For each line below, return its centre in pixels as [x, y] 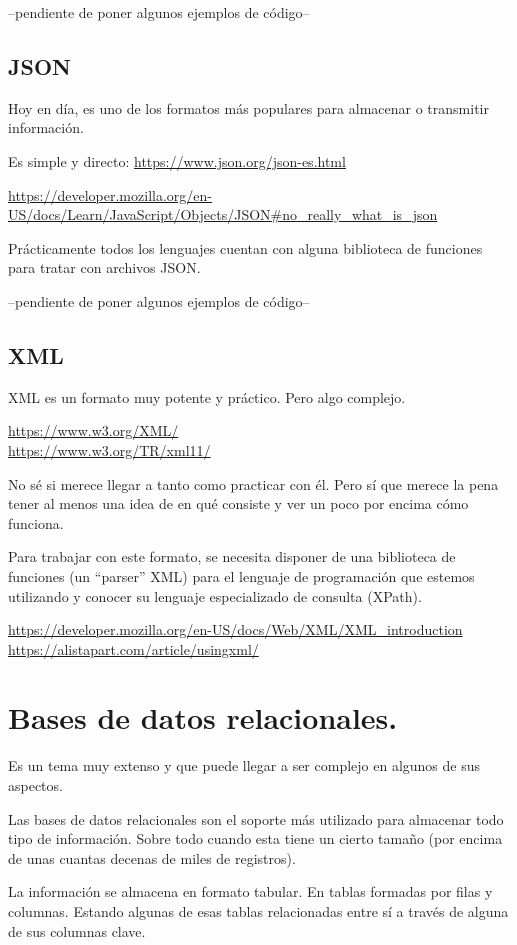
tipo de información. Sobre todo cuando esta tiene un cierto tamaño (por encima [255, 838]
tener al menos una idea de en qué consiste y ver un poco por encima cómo [238, 503]
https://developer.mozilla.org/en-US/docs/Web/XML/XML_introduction [235, 629]
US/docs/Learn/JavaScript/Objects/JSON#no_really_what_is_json [223, 214]
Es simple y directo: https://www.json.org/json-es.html [177, 160]
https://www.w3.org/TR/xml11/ [109, 449]
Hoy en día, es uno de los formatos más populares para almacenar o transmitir [248, 107]
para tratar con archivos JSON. [104, 267]
